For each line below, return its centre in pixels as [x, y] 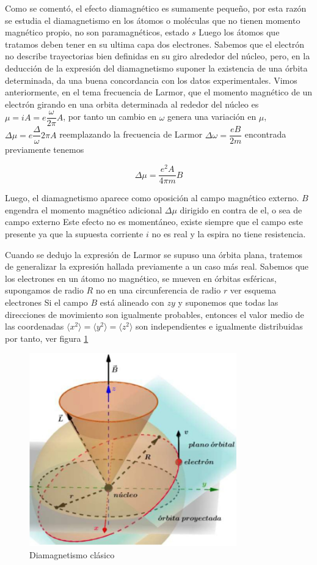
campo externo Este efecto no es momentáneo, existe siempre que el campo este [154, 222]
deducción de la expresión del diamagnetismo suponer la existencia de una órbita [156, 68]
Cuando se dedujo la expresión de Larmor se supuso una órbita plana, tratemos [154, 254]
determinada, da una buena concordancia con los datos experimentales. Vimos [151, 80]
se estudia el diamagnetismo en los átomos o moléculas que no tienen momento [153, 20]
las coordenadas [35, 326]
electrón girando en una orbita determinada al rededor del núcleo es [132, 104]
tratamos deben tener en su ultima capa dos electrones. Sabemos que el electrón [155, 44]
